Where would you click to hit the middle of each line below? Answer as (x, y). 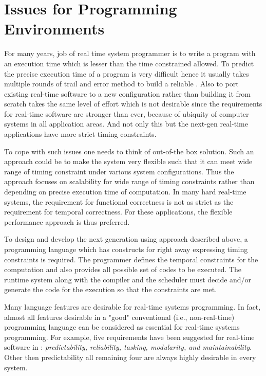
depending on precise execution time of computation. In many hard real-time (125, 192)
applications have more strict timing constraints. (80, 134)
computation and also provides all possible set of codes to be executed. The (123, 269)
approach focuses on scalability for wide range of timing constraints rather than (129, 181)
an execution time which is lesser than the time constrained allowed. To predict (129, 63)
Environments (54, 29)
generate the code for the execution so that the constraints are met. (111, 289)
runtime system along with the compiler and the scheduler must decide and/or (128, 279)
